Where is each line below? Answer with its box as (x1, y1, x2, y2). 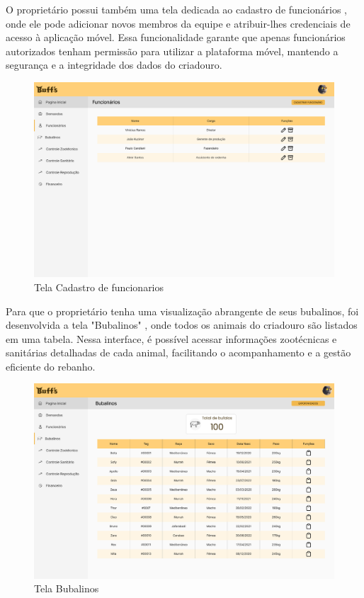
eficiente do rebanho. (6, 359, 96, 373)
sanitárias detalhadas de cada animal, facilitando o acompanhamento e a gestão (6, 345, 351, 360)
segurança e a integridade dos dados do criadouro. (6, 57, 222, 72)
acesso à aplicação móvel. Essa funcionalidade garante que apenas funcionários (6, 30, 346, 45)
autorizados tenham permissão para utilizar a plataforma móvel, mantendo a (6, 43, 339, 58)
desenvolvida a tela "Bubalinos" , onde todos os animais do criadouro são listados (6, 317, 358, 332)
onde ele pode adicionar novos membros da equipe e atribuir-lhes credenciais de (6, 16, 351, 30)
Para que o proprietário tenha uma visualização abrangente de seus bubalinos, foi (6, 303, 359, 318)
